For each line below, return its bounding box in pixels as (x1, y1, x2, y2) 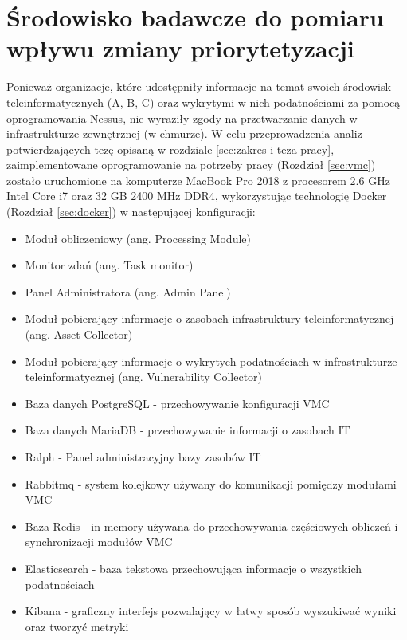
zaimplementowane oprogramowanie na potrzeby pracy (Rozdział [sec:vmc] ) (6, 156, 376, 173)
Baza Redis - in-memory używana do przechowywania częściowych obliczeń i (25, 517, 398, 534)
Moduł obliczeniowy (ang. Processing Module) (25, 230, 251, 246)
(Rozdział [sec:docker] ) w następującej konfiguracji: (6, 203, 256, 220)
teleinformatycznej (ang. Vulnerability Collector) (25, 368, 263, 385)
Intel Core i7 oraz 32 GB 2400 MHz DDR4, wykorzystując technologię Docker (6, 187, 387, 204)
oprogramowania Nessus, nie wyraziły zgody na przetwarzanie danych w (6, 109, 358, 126)
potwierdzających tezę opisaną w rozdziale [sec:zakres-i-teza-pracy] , (6, 140, 335, 157)
